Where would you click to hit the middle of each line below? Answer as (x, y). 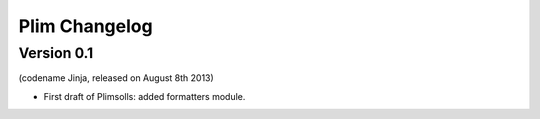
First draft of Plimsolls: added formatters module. (144, 96)
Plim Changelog (86, 26)
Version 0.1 (56, 53)
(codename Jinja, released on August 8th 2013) (116, 78)
